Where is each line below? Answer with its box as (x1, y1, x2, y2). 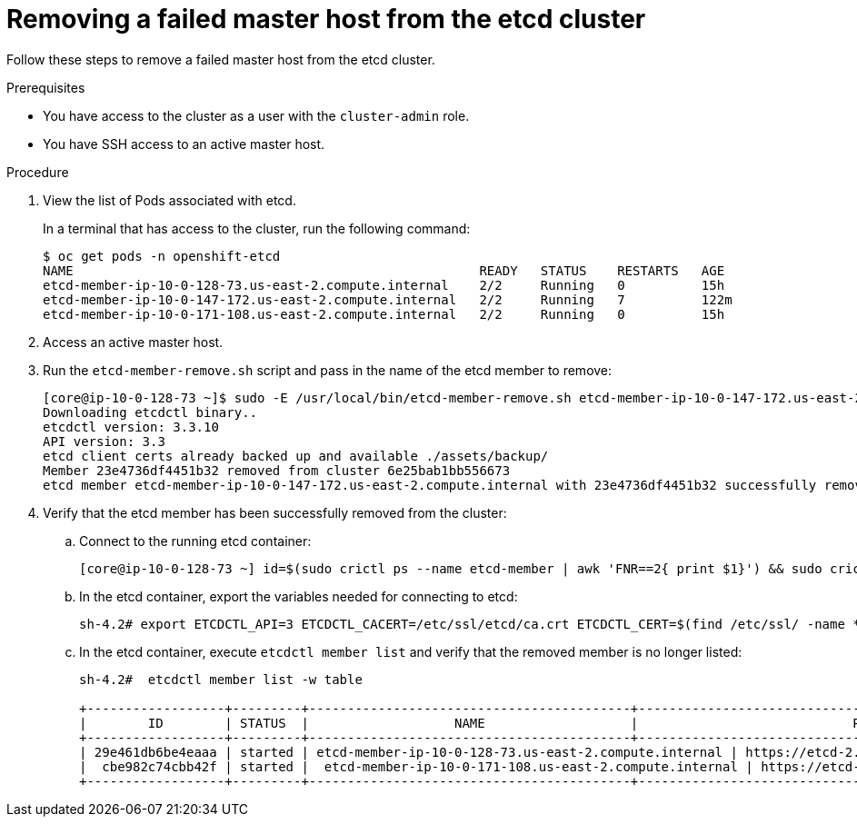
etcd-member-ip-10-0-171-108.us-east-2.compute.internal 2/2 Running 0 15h (43, 306, 725, 322)
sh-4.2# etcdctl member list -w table (79, 671, 363, 687)
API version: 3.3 (43, 433, 165, 449)
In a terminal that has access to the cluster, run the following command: (43, 220, 471, 236)
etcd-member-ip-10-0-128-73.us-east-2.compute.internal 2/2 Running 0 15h (43, 277, 725, 293)
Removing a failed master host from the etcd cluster (6, 4, 646, 35)
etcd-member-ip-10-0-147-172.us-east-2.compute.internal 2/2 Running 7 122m (43, 292, 732, 307)
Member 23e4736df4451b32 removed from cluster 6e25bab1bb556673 (43, 462, 511, 478)
